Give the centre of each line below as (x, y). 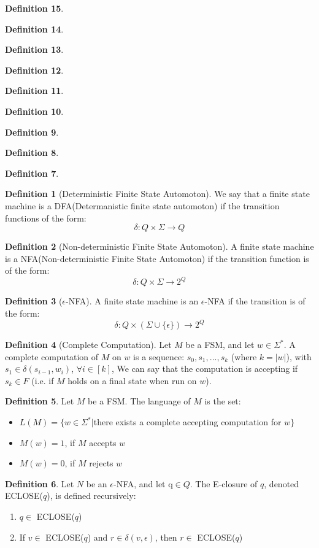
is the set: (223, 401)
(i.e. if (43, 380)
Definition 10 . (34, 111)
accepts (103, 442)
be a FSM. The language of (139, 401)
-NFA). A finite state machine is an (132, 301)
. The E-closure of (224, 483)
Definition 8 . (32, 152)
